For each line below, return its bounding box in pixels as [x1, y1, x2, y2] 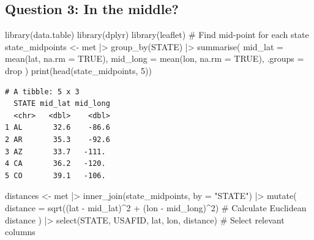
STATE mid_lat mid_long [13, 99, 110, 108]
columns [5, 225, 36, 238]
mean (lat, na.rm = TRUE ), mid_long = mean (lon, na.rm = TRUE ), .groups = [5, 52, 304, 65]
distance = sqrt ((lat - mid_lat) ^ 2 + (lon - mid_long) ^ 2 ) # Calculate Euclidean [5, 201, 307, 214]
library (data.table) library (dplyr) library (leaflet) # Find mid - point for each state [5, 28, 309, 41]
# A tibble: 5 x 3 [5, 87, 80, 96]
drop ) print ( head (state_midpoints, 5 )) [5, 64, 152, 77]
